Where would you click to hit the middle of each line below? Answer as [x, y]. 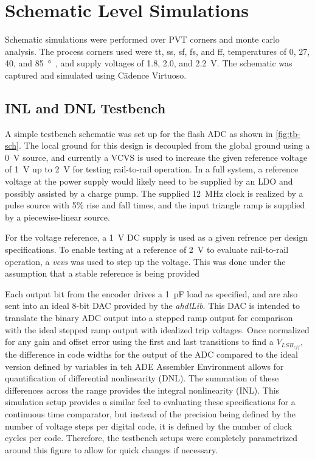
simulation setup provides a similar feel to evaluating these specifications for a [150, 402]
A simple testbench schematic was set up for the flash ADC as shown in [139, 133]
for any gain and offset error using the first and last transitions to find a [139, 341]
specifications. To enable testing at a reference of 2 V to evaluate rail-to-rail [147, 249]
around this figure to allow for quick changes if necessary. [112, 449]
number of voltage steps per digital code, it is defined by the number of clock [149, 426]
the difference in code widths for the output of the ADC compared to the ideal [151, 354]
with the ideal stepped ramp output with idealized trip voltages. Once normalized [157, 329]
